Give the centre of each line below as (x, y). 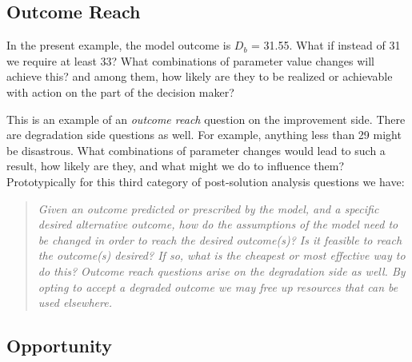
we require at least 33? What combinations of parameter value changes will (191, 60)
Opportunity (60, 346)
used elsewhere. (75, 302)
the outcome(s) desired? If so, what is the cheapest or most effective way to (222, 255)
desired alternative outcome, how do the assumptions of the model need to (218, 224)
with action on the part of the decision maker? (120, 91)
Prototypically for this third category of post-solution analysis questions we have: (206, 181)
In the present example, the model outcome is (119, 45)
